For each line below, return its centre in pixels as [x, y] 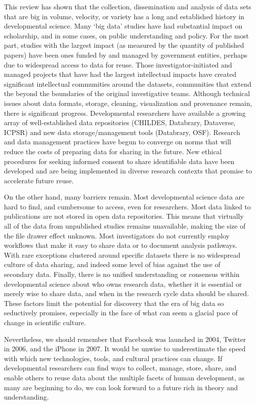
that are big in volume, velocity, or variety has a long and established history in [124, 16]
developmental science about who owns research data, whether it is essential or [123, 284]
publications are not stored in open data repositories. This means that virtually [124, 216]
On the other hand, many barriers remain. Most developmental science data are [124, 197]
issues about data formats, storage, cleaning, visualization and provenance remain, [128, 103]
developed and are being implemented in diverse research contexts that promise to [128, 171]
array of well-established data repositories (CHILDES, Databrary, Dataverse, [120, 122]
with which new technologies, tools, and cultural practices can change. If [113, 358]
